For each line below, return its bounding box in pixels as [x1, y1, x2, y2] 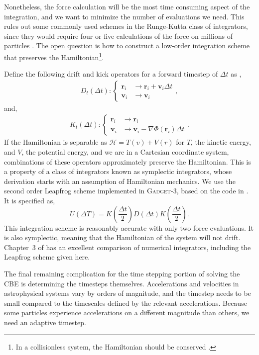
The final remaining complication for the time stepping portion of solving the [4, 268, 240, 278]
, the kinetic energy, [190, 137, 251, 147]
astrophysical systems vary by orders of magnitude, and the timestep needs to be [4, 288, 251, 298]
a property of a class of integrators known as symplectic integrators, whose [4, 166, 232, 177]
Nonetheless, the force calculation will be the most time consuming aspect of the [4, 1, 250, 11]
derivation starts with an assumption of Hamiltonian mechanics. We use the [4, 176, 236, 186]
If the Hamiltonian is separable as [4, 137, 107, 147]
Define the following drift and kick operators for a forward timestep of [4, 69, 218, 79]
